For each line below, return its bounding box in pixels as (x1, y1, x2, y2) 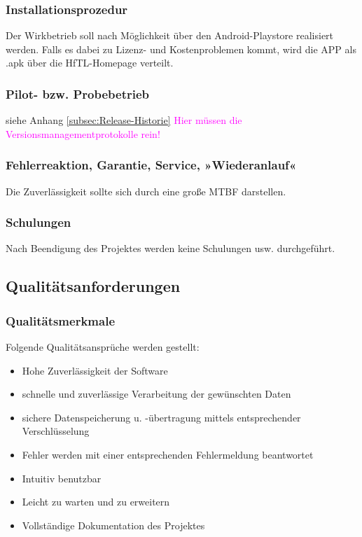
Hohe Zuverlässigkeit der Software (22, 363, 168, 377)
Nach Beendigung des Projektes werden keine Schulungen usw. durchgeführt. (6, 241, 335, 256)
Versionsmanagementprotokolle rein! (6, 126, 160, 141)
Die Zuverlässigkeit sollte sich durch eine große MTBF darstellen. (6, 183, 286, 198)
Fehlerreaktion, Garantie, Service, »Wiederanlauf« (6, 156, 297, 174)
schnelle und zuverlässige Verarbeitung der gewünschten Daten (22, 386, 291, 401)
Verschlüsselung (22, 424, 90, 438)
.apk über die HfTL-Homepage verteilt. (6, 55, 174, 70)
